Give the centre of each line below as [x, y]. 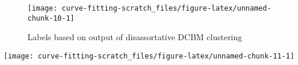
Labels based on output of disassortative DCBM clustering [135, 37]
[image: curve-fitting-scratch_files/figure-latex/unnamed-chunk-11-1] [149, 56]
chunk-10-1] [51, 18]
